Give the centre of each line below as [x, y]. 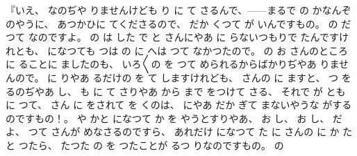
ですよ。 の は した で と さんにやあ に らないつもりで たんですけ [198, 37]
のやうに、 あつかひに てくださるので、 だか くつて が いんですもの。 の [172, 23]
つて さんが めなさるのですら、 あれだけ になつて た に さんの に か [184, 131]
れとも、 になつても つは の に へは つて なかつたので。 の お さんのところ [177, 50]
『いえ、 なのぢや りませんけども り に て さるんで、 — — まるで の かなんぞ [178, 10]
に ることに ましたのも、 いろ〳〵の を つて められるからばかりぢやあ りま [173, 64]
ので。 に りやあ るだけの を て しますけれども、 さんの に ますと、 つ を [183, 77]
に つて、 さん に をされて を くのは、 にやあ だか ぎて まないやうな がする [179, 105]
